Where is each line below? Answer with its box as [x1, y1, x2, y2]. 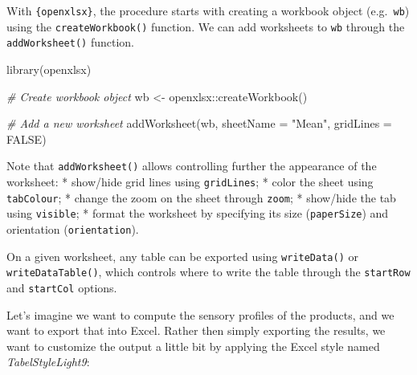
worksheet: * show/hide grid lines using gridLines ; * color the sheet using [6, 173, 374, 190]
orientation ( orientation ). [6, 220, 139, 237]
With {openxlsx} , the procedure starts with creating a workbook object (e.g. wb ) [6, 2, 410, 18]
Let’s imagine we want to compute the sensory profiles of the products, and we [6, 306, 395, 323]
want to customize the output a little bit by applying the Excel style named [6, 337, 380, 354]
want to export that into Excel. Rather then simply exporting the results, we [6, 322, 386, 339]
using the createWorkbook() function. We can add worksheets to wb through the [6, 18, 405, 35]
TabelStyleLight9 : [6, 353, 90, 370]
